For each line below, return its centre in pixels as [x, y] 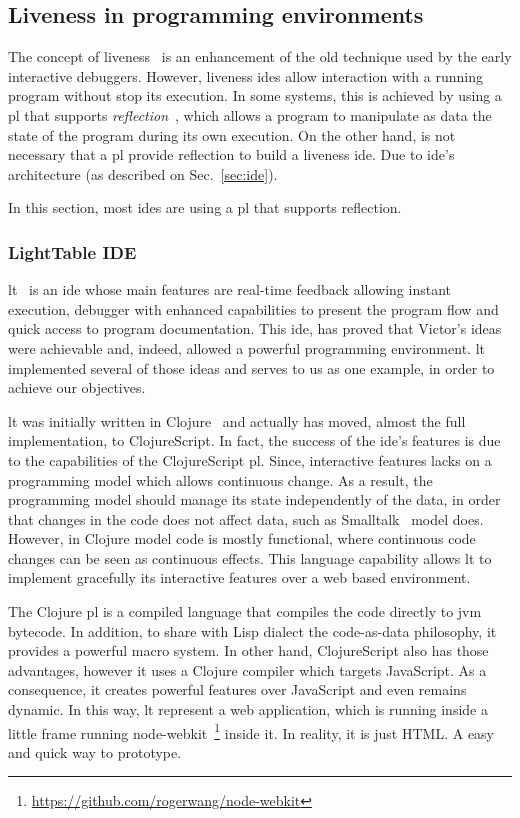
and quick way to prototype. [95, 751]
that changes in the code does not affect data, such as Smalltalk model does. [246, 518]
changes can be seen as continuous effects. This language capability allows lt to [250, 557]
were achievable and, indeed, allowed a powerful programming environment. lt [246, 347]
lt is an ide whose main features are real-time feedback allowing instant [229, 289]
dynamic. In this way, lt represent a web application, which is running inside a [248, 709]
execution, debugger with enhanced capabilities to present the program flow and [253, 308]
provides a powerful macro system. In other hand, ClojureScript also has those [248, 650]
